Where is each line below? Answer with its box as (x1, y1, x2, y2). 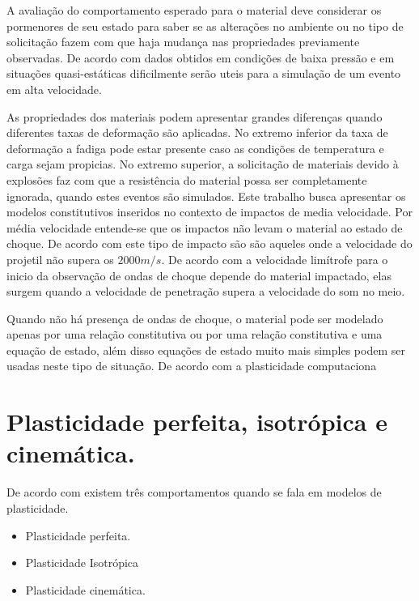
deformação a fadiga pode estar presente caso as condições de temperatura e (6, 139, 384, 156)
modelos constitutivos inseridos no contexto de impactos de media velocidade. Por (6, 203, 413, 220)
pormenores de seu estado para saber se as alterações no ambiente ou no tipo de (6, 17, 404, 34)
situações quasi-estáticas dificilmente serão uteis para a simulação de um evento (6, 65, 401, 82)
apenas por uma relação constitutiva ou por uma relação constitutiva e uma (6, 326, 383, 343)
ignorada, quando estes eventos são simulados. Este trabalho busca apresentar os (6, 187, 406, 204)
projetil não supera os (6, 250, 114, 267)
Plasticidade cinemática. (25, 581, 146, 598)
